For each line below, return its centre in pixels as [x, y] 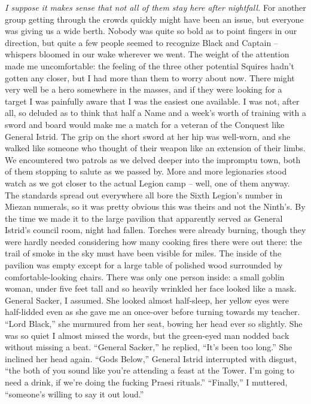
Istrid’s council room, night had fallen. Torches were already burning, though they [155, 230]
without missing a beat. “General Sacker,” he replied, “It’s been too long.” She [149, 347]
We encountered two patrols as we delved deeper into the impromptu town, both [153, 159]
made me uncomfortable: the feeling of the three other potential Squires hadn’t [150, 65]
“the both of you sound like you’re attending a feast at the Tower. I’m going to [150, 370]
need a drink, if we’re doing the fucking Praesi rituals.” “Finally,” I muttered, [146, 382]
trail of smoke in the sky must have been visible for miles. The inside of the [143, 253]
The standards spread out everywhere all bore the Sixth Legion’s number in [144, 195]
